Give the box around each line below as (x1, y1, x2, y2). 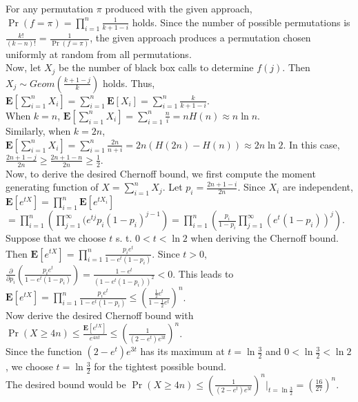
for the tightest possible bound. (94, 359, 226, 374)
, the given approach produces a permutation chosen (90, 30, 311, 45)
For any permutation (6, 1, 94, 16)
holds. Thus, (102, 75, 155, 90)
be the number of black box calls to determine (59, 60, 254, 75)
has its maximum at (140, 344, 225, 358)
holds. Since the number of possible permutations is (132, 15, 350, 29)
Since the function (6, 344, 82, 358)
